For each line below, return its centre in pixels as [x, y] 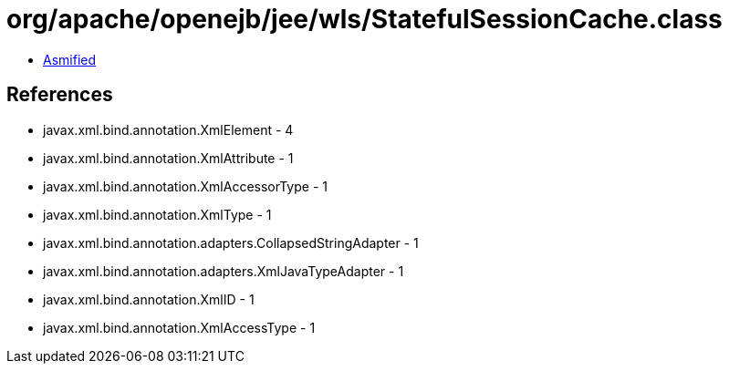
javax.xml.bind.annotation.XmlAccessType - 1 [179, 327]
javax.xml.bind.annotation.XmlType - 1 [157, 214]
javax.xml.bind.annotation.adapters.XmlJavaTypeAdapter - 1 [224, 271]
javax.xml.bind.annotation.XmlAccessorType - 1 [185, 186]
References [60, 95]
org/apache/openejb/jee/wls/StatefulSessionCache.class [364, 19]
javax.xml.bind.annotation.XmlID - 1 [149, 299]
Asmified [70, 59]
